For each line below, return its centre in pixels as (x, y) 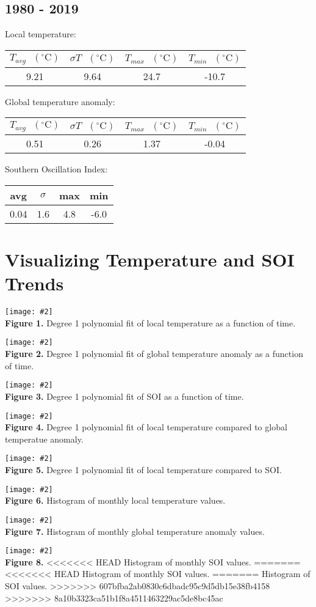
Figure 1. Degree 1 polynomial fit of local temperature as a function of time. (150, 322)
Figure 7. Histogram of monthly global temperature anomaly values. (135, 531)
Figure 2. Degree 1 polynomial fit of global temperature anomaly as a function (154, 354)
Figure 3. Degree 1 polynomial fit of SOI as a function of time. (124, 396)
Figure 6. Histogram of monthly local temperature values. (115, 500)
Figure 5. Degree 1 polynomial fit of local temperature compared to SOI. (143, 470)
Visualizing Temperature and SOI (150, 259)
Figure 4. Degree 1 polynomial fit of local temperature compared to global (146, 427)
